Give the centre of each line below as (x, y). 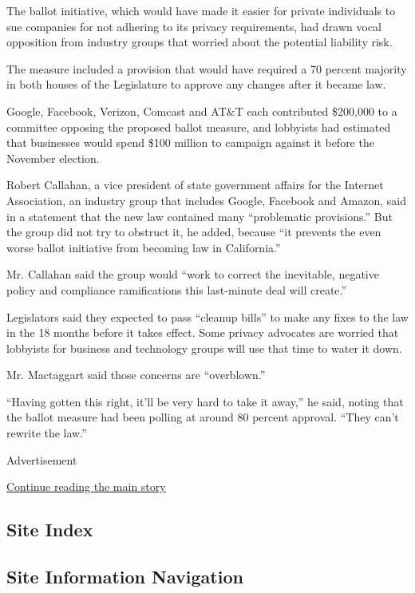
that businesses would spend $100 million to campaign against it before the (190, 142)
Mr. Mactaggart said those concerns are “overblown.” (136, 375)
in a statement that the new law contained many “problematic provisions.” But (200, 216)
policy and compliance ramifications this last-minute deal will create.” (177, 289)
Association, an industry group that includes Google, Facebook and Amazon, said (206, 200)
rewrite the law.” (47, 433)
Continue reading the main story (86, 486)
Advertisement (42, 459)
